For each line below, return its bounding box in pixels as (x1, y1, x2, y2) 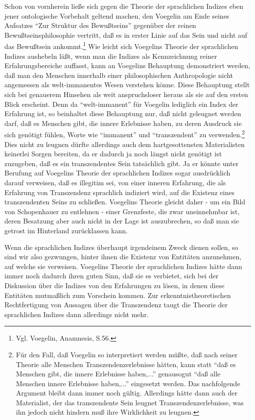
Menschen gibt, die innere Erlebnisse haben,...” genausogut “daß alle (16, 369, 221, 379)
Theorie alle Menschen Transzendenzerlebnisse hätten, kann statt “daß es (16, 359, 236, 369)
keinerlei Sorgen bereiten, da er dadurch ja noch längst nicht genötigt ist (4, 148, 222, 159)
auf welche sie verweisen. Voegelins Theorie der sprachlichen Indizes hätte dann (4, 261, 242, 271)
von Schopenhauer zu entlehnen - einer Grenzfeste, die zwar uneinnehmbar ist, (4, 206, 240, 216)
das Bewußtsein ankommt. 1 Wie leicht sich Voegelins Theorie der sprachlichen (4, 40, 238, 51)
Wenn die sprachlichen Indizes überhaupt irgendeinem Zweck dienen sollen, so (4, 242, 238, 252)
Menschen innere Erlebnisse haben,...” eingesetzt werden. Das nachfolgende (16, 378, 240, 388)
